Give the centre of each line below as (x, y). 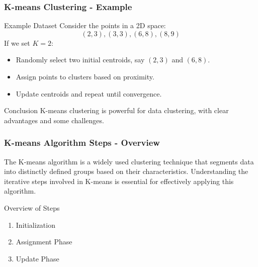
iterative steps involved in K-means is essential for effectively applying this (119, 181)
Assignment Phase (44, 242)
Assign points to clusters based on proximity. (85, 76)
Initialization (35, 225)
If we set (17, 42)
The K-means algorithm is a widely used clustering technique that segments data (129, 161)
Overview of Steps (32, 207)
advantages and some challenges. (54, 120)
